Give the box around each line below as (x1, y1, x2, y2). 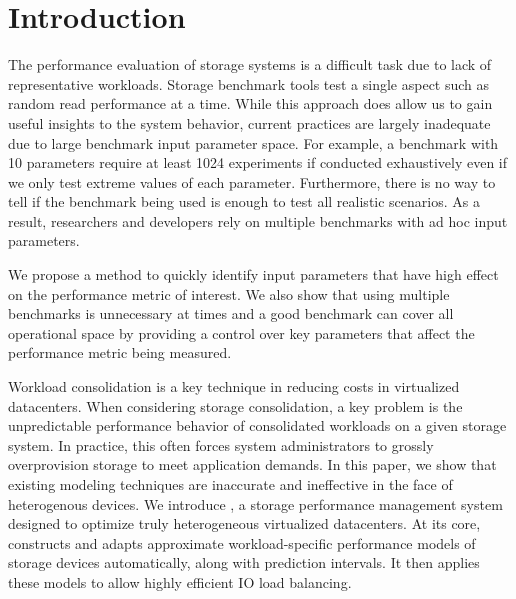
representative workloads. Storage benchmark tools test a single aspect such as (8, 73, 490, 94)
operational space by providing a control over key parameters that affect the (8, 322, 475, 343)
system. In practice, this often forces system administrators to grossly (8, 434, 434, 455)
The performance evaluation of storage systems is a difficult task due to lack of (8, 54, 492, 75)
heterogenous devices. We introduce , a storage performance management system (8, 493, 503, 514)
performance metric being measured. (8, 342, 232, 363)
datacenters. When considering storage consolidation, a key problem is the (8, 395, 463, 416)
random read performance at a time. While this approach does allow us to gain (8, 93, 493, 114)
